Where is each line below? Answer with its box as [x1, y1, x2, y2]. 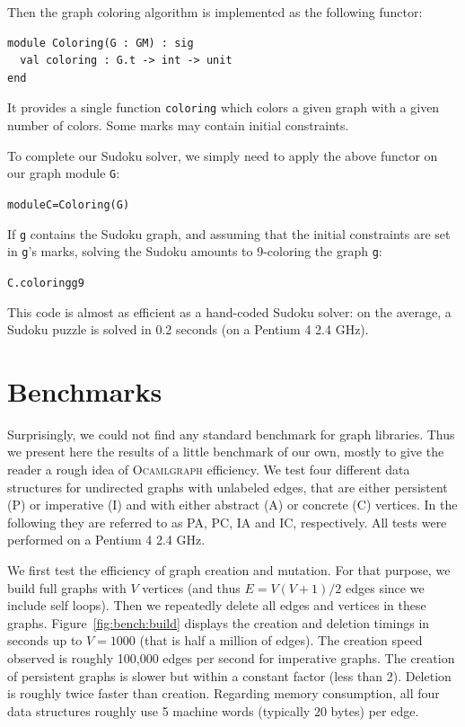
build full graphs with [7, 578, 127, 597]
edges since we [346, 578, 425, 597]
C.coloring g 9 [7, 276, 84, 289]
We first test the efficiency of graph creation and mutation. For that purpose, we [7, 560, 451, 579]
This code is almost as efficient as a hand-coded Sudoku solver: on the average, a [7, 302, 452, 321]
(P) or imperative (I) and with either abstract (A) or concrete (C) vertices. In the [7, 495, 458, 514]
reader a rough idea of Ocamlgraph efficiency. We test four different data [7, 460, 410, 478]
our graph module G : [7, 164, 120, 182]
